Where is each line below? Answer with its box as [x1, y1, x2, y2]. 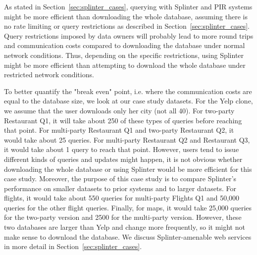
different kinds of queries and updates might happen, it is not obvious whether [4, 153, 243, 164]
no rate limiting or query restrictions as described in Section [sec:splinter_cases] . [4, 21, 250, 31]
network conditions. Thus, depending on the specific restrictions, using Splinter [4, 50, 244, 60]
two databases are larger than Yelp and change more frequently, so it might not [4, 222, 245, 232]
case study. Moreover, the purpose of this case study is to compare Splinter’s [4, 173, 237, 184]
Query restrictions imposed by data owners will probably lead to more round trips [4, 30, 254, 41]
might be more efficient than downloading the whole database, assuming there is [4, 11, 248, 21]
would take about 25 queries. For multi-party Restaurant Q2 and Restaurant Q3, [4, 134, 250, 145]
